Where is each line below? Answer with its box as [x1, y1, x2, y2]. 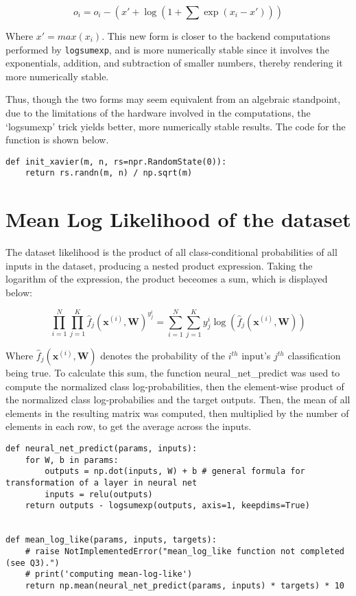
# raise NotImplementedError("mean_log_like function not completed [25, 546, 344, 556]
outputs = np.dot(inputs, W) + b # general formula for [45, 466, 305, 477]
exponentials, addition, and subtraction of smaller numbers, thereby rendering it [5, 56, 343, 70]
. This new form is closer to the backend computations [102, 29, 331, 43]
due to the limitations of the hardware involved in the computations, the [5, 106, 311, 120]
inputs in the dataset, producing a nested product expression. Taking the [5, 258, 313, 272]
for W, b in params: [25, 455, 119, 465]
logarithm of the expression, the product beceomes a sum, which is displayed [5, 272, 328, 286]
